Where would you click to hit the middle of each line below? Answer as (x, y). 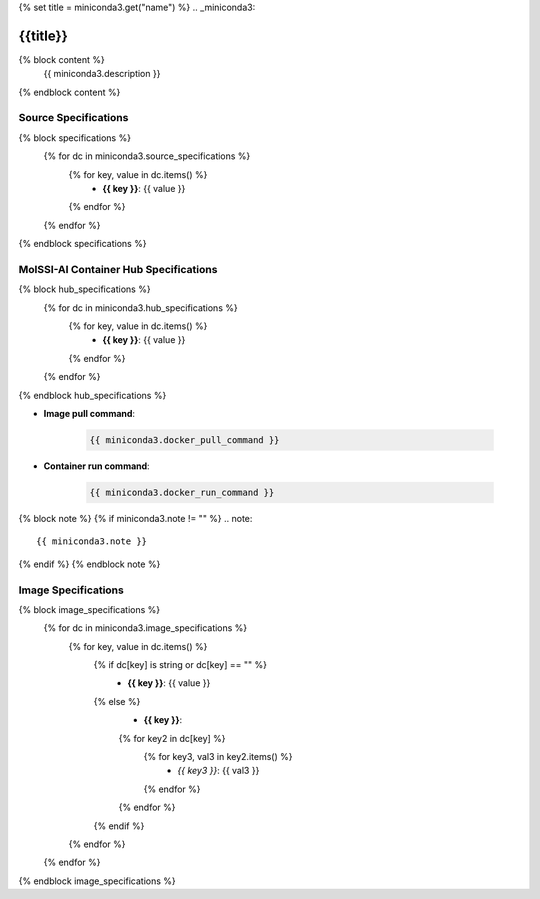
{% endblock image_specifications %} (97, 881)
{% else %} (117, 701)
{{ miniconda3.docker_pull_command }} (184, 440)
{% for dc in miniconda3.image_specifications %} (145, 628)
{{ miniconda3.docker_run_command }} (182, 492)
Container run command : (96, 466)
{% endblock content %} (69, 92)
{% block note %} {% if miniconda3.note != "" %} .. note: (135, 518)
